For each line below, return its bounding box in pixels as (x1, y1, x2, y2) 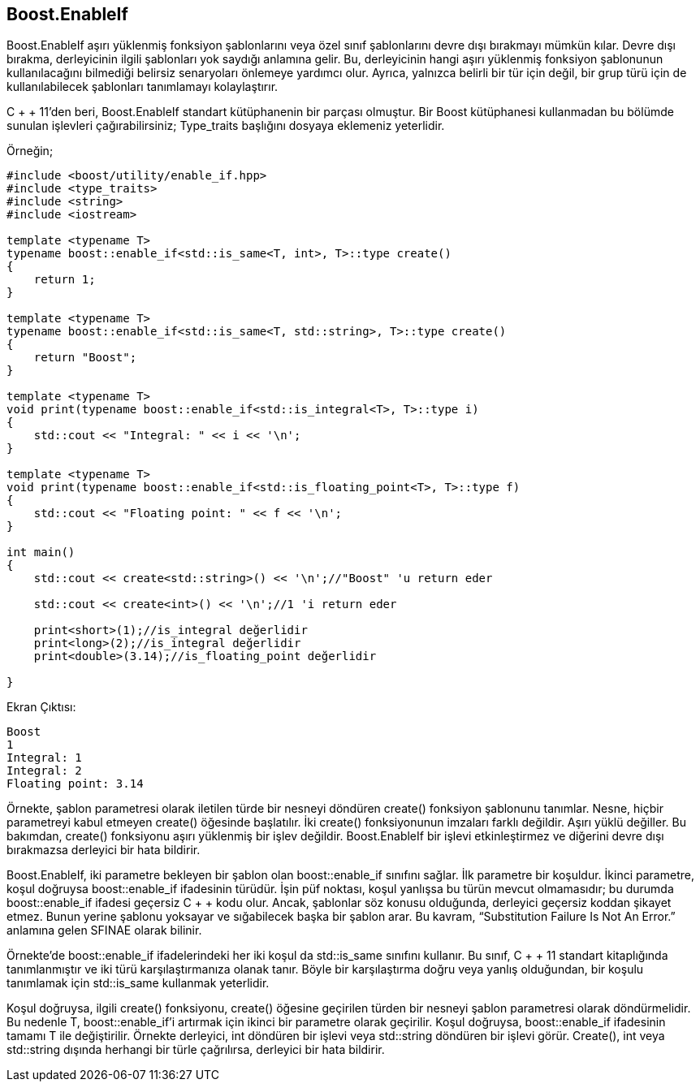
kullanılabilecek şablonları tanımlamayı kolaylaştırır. (6, 80, 279, 94)
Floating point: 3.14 (6, 777, 144, 791)
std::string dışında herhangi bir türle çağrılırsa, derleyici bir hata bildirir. (6, 1043, 385, 1057)
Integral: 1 (6, 751, 82, 765)
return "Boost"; (33, 351, 137, 365)
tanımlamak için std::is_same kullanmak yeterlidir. (6, 976, 270, 991)
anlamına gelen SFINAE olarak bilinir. (6, 923, 202, 938)
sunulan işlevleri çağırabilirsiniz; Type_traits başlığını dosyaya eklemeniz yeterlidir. (6, 119, 445, 133)
